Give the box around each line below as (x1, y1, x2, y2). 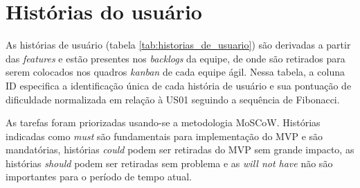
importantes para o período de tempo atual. (6, 169, 192, 184)
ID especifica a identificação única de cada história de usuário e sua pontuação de (6, 78, 352, 92)
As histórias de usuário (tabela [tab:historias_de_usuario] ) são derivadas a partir (6, 37, 351, 52)
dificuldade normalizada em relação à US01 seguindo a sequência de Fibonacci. (6, 92, 340, 106)
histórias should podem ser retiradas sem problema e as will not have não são (6, 155, 333, 170)
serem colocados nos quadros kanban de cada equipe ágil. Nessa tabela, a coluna (6, 65, 345, 79)
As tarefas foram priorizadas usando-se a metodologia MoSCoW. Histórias (6, 115, 321, 130)
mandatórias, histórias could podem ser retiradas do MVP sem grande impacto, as (6, 142, 354, 157)
